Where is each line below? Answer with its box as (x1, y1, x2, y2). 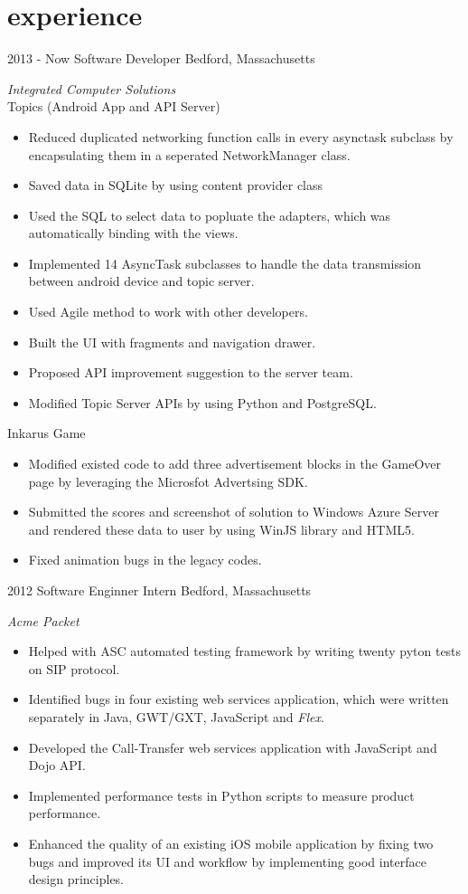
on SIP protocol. (28, 659, 120, 678)
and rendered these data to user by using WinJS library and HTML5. (28, 519, 415, 538)
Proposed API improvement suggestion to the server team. (28, 363, 353, 382)
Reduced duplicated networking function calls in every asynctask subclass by (28, 127, 454, 146)
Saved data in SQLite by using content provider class (28, 176, 323, 195)
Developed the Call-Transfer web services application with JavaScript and (28, 737, 437, 756)
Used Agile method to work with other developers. (28, 302, 308, 321)
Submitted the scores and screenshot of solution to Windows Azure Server (28, 502, 439, 521)
